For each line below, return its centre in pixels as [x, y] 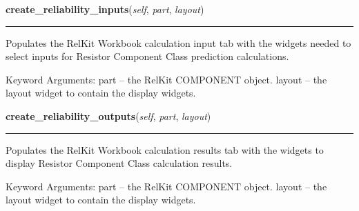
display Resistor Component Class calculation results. [119, 163]
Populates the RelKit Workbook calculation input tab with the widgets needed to [178, 42]
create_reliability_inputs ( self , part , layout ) [105, 9]
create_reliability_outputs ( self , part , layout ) [108, 115]
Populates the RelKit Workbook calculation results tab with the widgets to [165, 149]
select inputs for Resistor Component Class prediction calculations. [147, 56]
